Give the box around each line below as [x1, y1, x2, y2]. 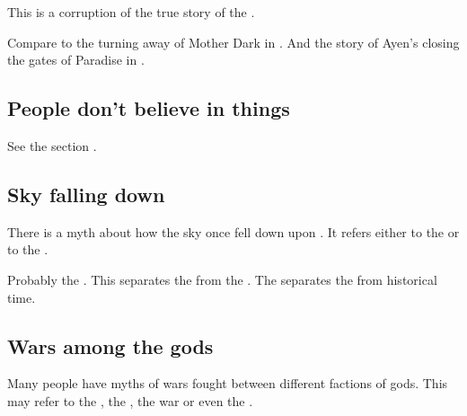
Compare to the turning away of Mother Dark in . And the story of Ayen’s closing [7, 32, 460, 51]
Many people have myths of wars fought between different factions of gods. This [7, 374, 448, 393]
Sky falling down [7, 180, 165, 208]
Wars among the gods [7, 332, 214, 359]
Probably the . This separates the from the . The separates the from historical [7, 270, 437, 288]
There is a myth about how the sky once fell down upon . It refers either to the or [7, 222, 460, 241]
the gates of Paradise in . [7, 50, 145, 69]
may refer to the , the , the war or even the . [7, 391, 253, 410]
